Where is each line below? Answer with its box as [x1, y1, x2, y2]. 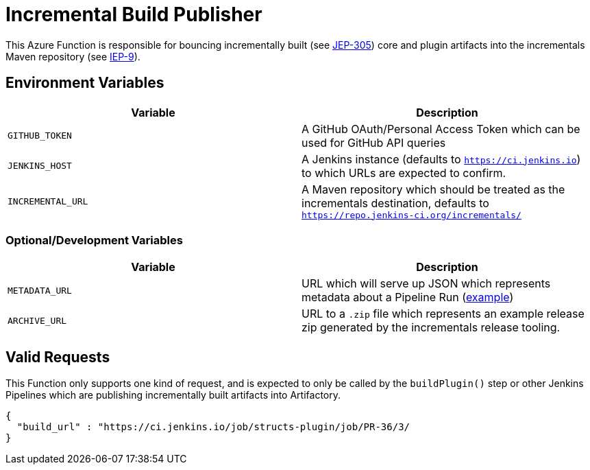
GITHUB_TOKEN [8, 130, 72, 141]
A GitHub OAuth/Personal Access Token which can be [302, 121, 580, 136]
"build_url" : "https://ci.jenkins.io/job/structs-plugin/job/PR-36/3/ [16, 421, 410, 433]
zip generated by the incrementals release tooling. [302, 320, 561, 335]
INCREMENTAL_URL [8, 196, 88, 207]
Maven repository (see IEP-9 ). [5, 50, 140, 62]
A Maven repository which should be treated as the [302, 182, 565, 196]
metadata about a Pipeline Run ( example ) [302, 290, 514, 305]
